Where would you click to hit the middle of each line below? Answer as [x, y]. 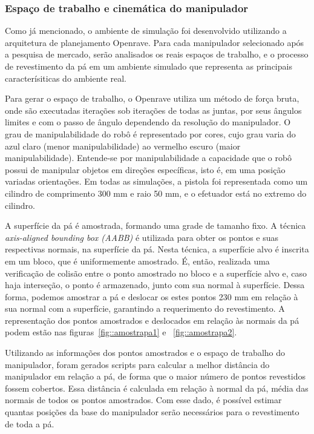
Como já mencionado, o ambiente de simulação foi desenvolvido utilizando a [146, 31]
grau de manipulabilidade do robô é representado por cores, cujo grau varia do [150, 133]
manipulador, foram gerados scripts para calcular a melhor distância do [137, 364]
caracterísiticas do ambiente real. [66, 78]
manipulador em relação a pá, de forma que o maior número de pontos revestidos [155, 376]
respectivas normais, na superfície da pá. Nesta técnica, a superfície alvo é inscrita [157, 249]
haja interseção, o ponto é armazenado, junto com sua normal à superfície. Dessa [155, 285]
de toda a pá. [30, 423]
